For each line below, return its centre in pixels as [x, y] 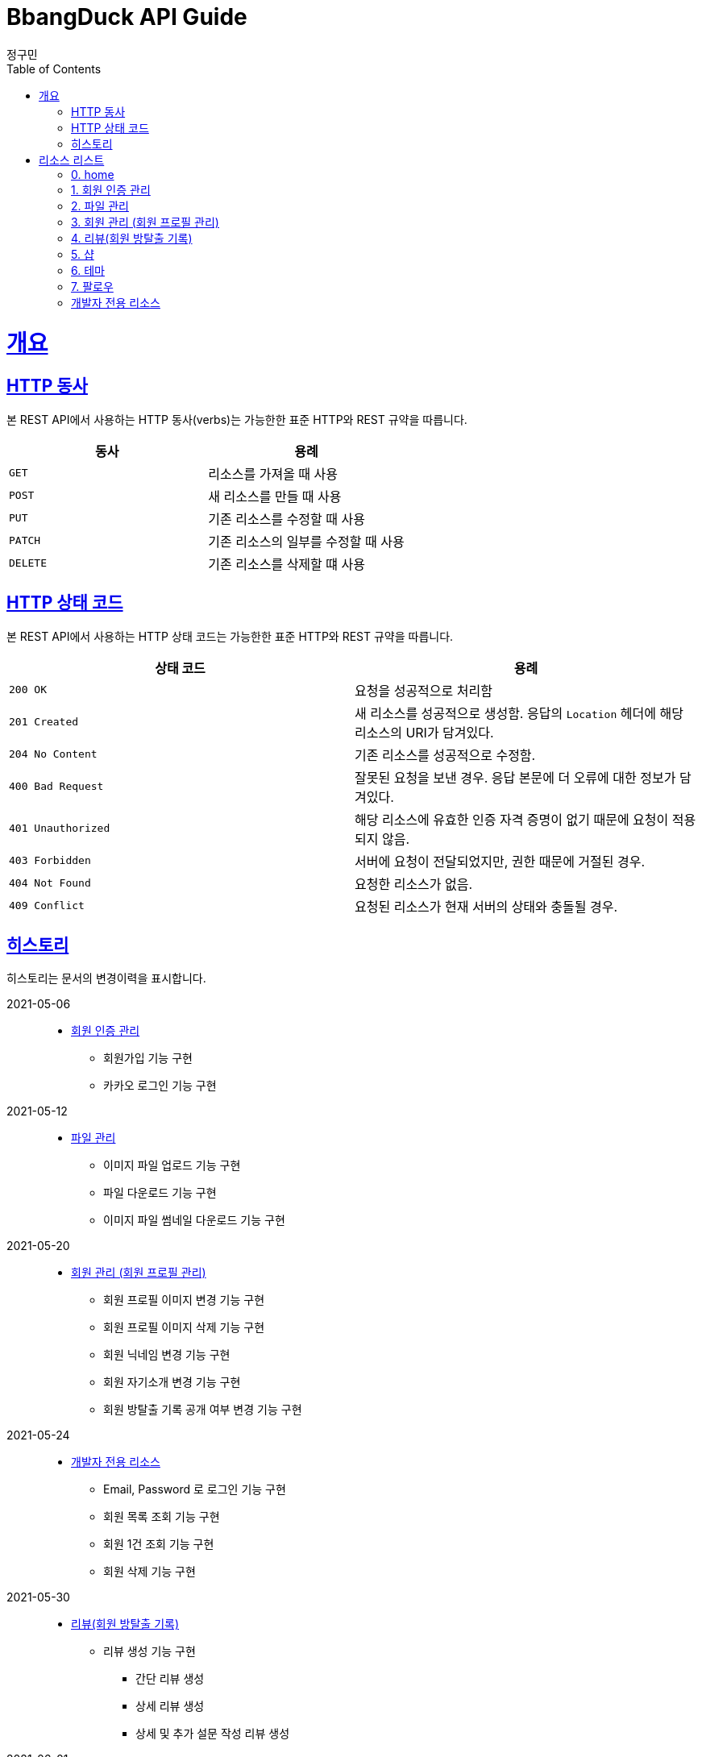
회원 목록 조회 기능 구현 [162, 1517]
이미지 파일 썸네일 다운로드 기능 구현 [194, 1220]
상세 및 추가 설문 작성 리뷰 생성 [213, 1734]
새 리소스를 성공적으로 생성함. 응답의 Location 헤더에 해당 [519, 713]
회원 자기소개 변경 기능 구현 [172, 1382]
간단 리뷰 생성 [170, 1679]
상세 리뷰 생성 [170, 1706]
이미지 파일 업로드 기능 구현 [172, 1165]
